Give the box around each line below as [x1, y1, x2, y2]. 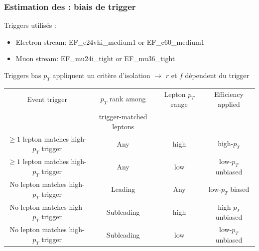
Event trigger [27, 93, 67, 104]
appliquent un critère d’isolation [52, 70, 150, 80]
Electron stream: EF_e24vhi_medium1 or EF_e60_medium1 [15, 36, 205, 47]
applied [218, 98, 240, 109]
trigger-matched [99, 111, 147, 122]
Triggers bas [4, 70, 41, 80]
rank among [109, 93, 146, 104]
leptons [112, 121, 134, 131]
